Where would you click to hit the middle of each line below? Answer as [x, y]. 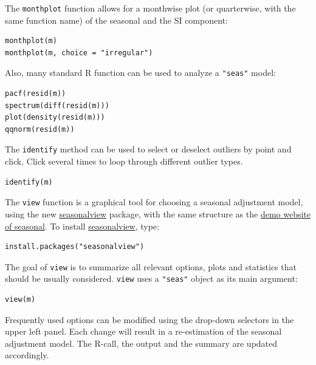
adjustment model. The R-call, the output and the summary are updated [141, 343]
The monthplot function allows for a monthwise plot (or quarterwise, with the [150, 8]
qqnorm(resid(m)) [40, 129]
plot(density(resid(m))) [55, 118]
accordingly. [27, 355]
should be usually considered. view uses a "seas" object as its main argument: [151, 278]
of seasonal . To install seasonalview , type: [82, 226]
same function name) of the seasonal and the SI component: [116, 20]
